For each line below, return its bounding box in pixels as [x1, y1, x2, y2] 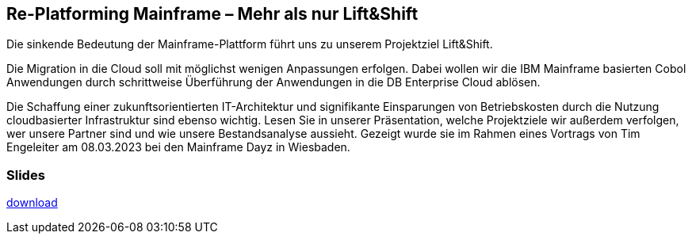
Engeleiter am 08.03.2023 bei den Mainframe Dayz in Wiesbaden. [6, 140, 350, 154]
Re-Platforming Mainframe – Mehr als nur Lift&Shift [6, 4, 419, 24]
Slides [6, 166, 45, 183]
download [6, 196, 58, 210]
